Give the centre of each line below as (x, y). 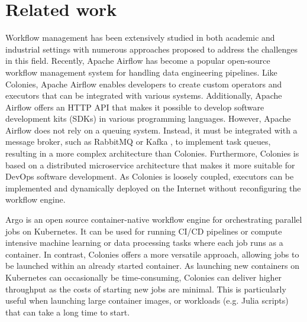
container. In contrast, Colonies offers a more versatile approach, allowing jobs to (152, 254)
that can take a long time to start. (68, 312)
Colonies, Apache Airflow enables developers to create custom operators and (144, 84)
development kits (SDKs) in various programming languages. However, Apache (148, 118)
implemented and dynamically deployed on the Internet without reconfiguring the (153, 188)
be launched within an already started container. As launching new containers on (153, 266)
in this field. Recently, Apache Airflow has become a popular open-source (138, 61)
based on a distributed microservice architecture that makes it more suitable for (150, 165)
